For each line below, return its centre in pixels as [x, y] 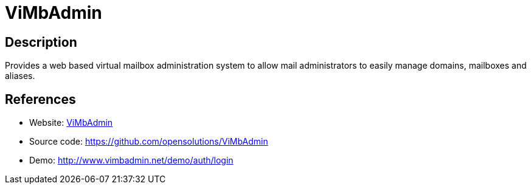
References [40, 99]
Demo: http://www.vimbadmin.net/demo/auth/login [131, 160]
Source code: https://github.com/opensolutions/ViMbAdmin [149, 142]
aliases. [20, 76]
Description [41, 42]
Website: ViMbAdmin [71, 123]
